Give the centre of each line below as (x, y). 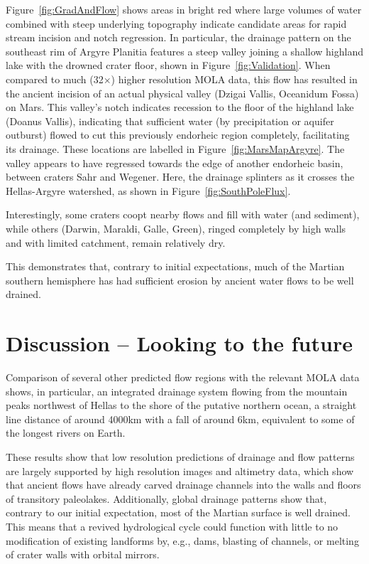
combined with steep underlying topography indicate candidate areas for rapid (176, 23)
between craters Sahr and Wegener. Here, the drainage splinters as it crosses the (180, 177)
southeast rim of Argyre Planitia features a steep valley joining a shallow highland (184, 51)
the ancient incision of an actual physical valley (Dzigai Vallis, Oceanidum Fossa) (182, 93)
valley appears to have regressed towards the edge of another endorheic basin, (175, 163)
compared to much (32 (55, 79)
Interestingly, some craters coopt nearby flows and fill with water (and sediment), (183, 214)
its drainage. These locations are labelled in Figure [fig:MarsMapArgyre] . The (175, 148)
